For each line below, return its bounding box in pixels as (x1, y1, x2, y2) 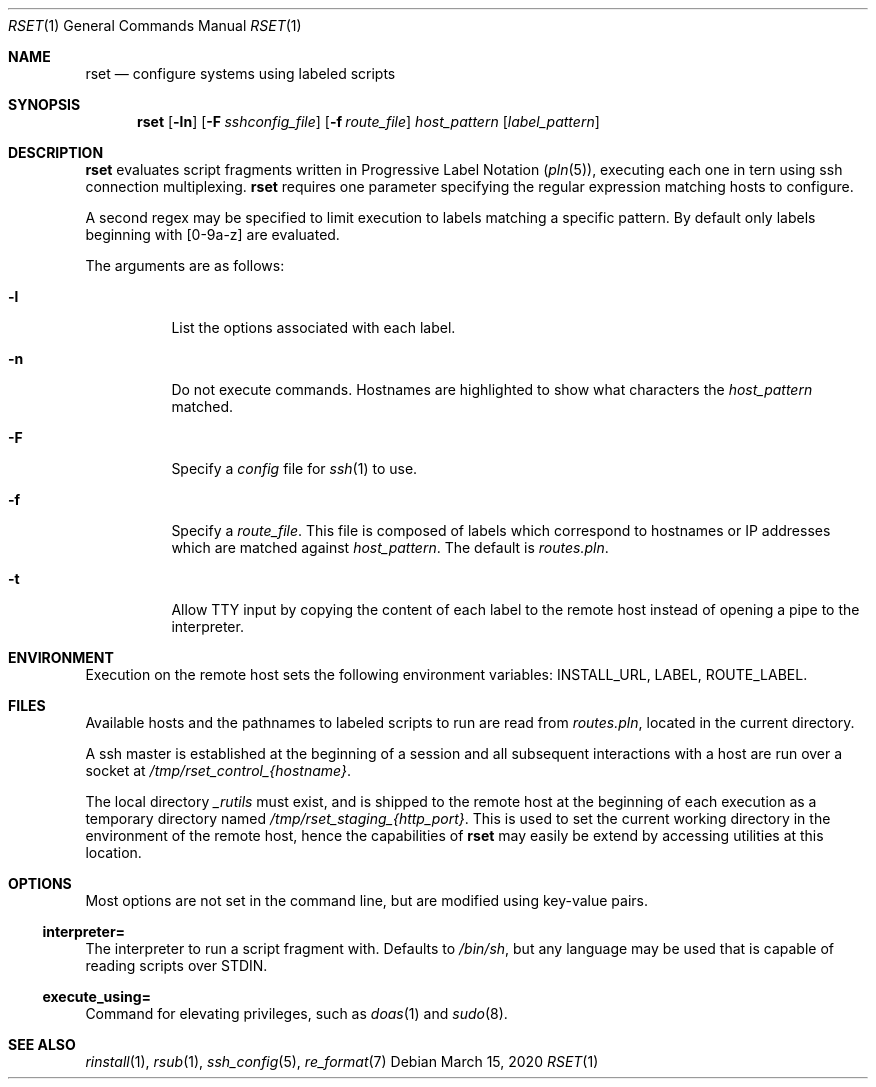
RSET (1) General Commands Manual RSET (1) (8, 17, 302, 34)
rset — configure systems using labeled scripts (85, 65, 396, 82)
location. (85, 844, 142, 861)
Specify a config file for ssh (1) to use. (171, 460, 418, 477)
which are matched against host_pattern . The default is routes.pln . (171, 539, 609, 556)
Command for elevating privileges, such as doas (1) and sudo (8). (85, 1005, 508, 1022)
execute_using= (42, 988, 151, 1005)
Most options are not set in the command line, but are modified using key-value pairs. (85, 892, 649, 909)
